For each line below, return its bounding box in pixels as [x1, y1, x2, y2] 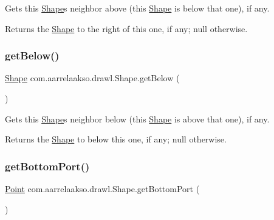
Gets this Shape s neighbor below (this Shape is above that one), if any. [5, 112, 270, 125]
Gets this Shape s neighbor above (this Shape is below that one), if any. [5, 2, 270, 14]
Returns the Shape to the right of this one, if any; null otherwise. [5, 22, 248, 35]
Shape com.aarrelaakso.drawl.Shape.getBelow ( [5, 72, 180, 84]
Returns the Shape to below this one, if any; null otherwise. [5, 133, 227, 145]
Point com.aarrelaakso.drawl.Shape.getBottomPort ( [5, 182, 200, 195]
